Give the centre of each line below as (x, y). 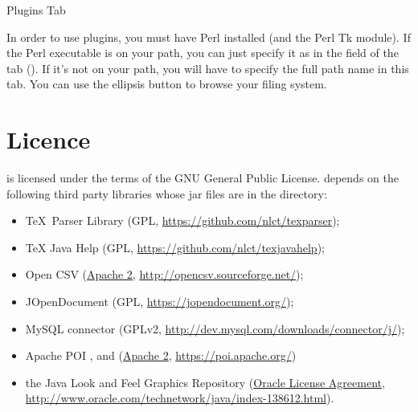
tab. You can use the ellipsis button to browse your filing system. (167, 84)
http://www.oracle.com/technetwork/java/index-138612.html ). (180, 398)
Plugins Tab (36, 10)
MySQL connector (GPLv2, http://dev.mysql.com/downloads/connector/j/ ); (215, 328)
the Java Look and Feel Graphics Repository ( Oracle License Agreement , (205, 382)
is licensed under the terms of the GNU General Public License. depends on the (203, 178)
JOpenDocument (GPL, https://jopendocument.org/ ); (160, 302)
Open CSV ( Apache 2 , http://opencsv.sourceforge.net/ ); (164, 274)
